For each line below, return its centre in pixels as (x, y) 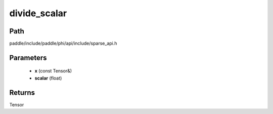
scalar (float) (48, 78)
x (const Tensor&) (53, 71)
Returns (22, 92)
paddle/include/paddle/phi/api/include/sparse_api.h (63, 44)
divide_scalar (38, 13)
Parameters (28, 58)
